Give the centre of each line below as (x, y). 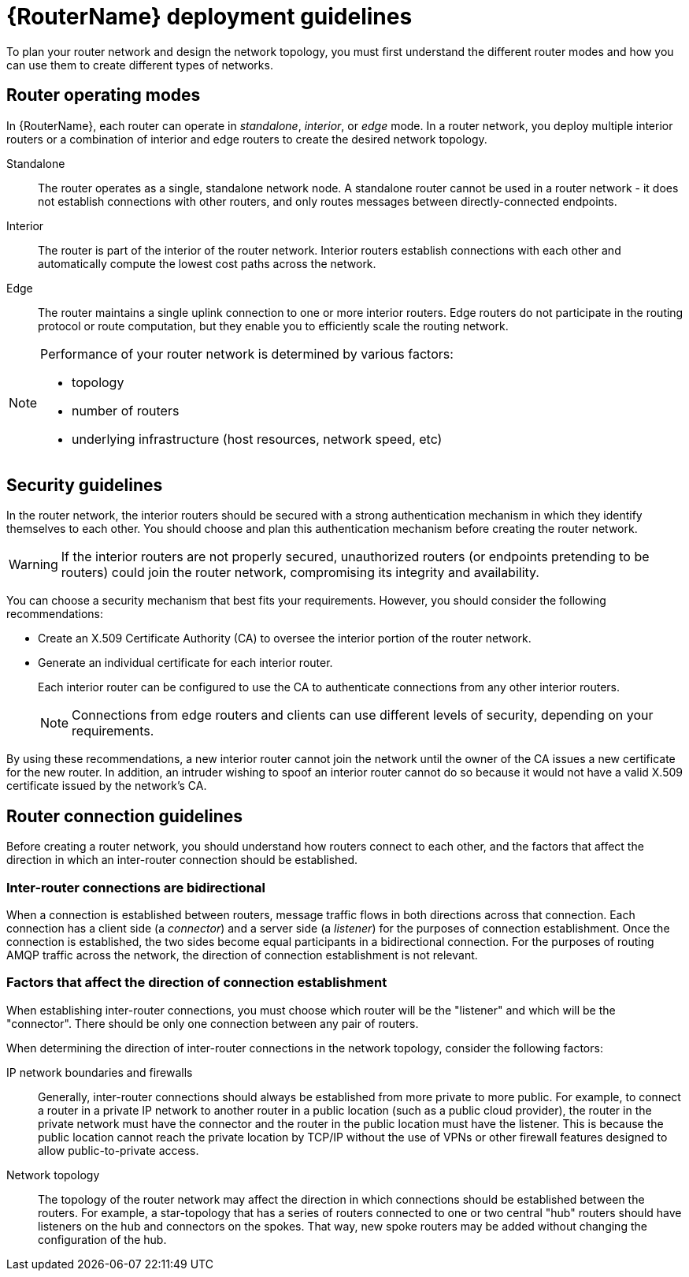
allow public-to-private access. (119, 1150)
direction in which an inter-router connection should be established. (182, 860)
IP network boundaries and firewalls (100, 1072)
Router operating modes (104, 95)
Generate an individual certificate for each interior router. (185, 663)
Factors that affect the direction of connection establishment (197, 983)
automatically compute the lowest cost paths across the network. (207, 263)
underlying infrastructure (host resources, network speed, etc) (257, 439)
